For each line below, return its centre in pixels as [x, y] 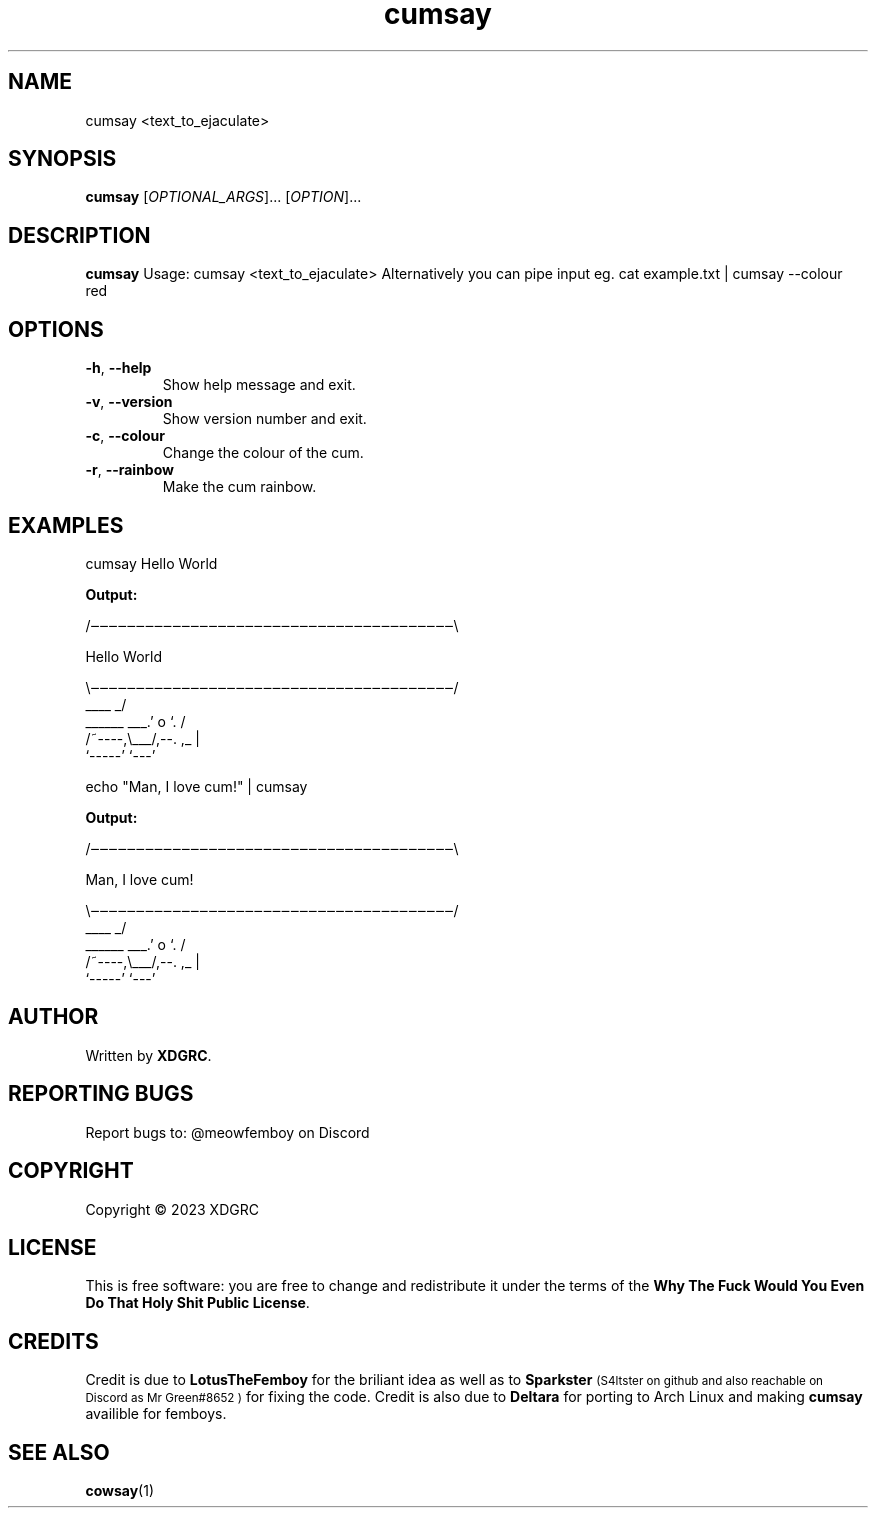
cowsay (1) [120, 1491]
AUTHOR [53, 1017]
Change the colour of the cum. [263, 453]
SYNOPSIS [62, 159]
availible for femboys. [156, 1414]
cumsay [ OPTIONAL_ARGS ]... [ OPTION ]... [223, 197]
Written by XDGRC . [148, 1055]
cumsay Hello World [151, 563]
